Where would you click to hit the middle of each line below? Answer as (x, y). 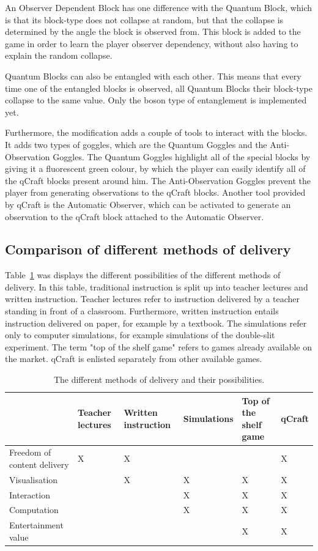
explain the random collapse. (59, 55)
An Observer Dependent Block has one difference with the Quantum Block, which (159, 7)
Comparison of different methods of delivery (148, 249)
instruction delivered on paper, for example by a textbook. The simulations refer (156, 323)
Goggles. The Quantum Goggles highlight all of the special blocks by (182, 156)
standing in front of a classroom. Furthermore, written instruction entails (142, 311)
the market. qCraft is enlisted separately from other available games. (134, 359)
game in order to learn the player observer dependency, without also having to (152, 43)
